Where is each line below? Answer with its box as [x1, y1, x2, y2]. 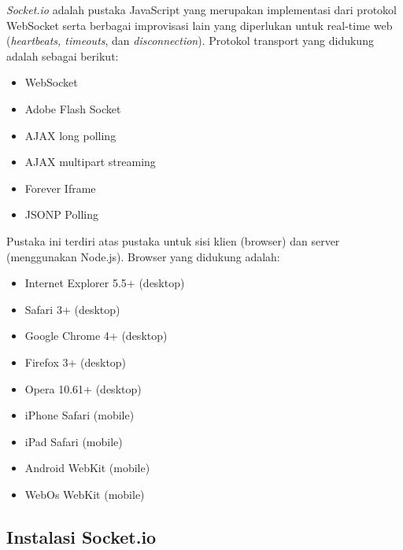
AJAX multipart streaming [24, 153, 156, 170]
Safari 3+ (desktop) [24, 301, 120, 317]
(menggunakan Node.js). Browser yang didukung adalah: [6, 248, 280, 264]
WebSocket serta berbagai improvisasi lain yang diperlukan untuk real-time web [6, 17, 393, 33]
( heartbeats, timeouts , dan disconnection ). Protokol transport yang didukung [6, 32, 374, 49]
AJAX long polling [24, 127, 116, 143]
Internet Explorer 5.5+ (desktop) [24, 275, 185, 291]
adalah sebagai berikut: [6, 47, 119, 64]
